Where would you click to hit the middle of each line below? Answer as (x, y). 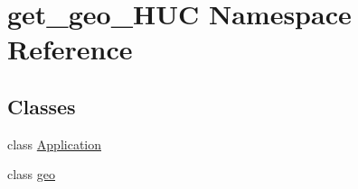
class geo (32, 174)
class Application (55, 144)
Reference (70, 49)
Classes (42, 106)
